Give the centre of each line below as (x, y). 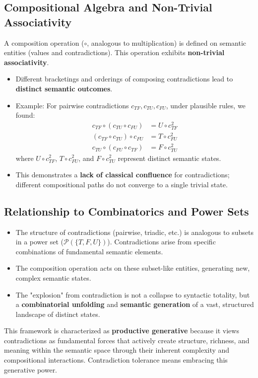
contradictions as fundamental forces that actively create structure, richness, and (127, 340)
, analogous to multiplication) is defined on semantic (166, 42)
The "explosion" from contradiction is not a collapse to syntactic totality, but (133, 294)
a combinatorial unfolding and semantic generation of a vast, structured (135, 304)
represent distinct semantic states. (169, 158)
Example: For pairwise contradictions (72, 105)
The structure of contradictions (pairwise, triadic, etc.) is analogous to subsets (134, 232)
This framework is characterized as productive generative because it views (122, 331)
